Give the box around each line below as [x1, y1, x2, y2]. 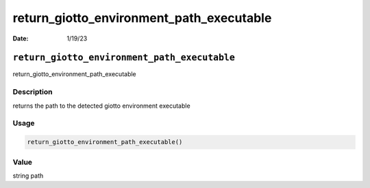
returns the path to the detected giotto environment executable [12, 102, 191, 110]
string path [12, 172, 44, 180]
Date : [12, 34, 29, 43]
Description [12, 87, 53, 97]
